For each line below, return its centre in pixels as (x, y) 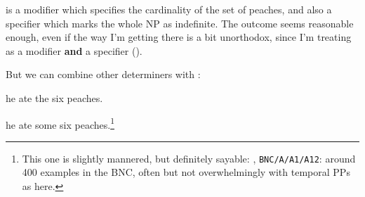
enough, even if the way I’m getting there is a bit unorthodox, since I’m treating (179, 37)
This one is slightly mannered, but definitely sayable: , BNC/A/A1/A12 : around (189, 158)
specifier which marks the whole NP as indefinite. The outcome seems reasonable (180, 23)
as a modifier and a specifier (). (74, 50)
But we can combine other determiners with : (103, 74)
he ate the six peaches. (54, 97)
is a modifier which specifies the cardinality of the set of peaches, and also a (169, 9)
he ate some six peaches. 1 (60, 123)
